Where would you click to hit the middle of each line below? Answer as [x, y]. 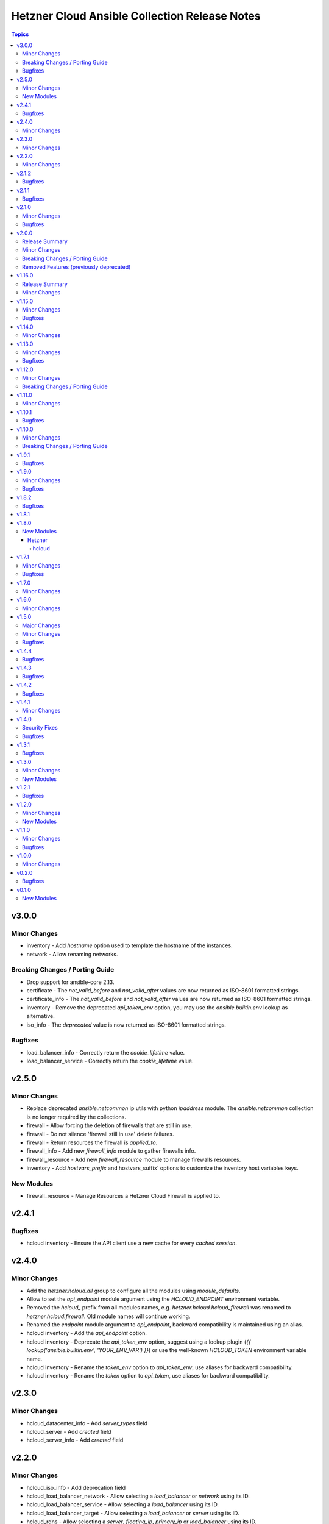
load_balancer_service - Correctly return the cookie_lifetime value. [110, 1061]
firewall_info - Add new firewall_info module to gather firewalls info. [111, 1151]
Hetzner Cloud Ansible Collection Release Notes [136, 16]
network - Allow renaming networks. [72, 954]
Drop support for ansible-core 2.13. [71, 982]
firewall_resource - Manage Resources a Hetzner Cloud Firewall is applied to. [123, 1196]
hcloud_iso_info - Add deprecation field [76, 1487]
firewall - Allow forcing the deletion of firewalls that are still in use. [109, 1125]
